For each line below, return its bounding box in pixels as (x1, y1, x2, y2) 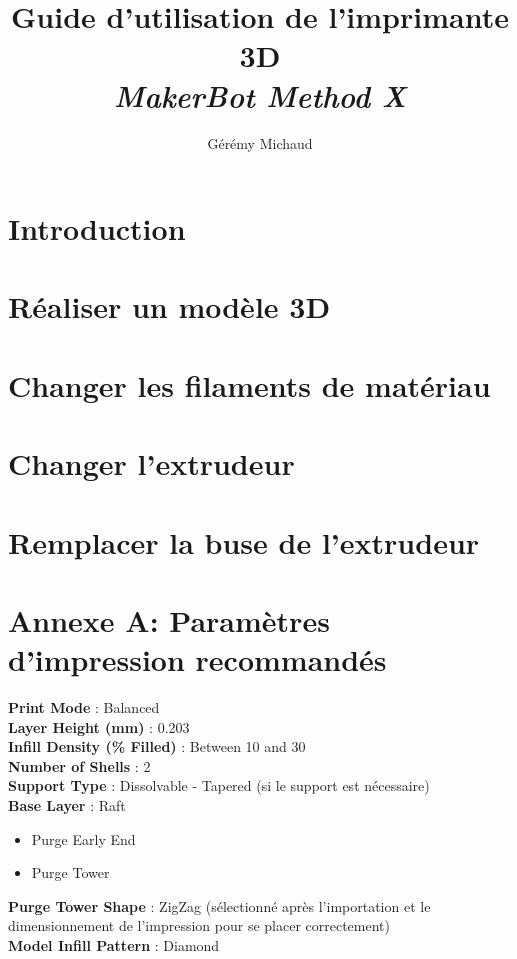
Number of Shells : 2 (8, 755, 151, 776)
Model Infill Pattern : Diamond (8, 935, 220, 956)
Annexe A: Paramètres (8, 599, 330, 640)
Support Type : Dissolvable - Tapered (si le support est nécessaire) (8, 775, 430, 796)
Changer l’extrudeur (8, 443, 295, 484)
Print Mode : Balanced (8, 697, 160, 718)
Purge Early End (31, 828, 136, 849)
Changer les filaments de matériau (8, 364, 491, 405)
